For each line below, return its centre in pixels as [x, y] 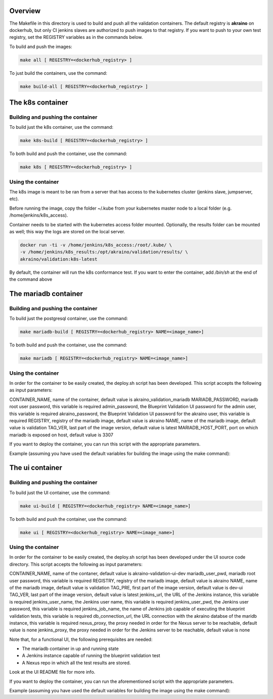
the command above [31, 279]
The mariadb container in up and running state [70, 648]
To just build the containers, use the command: [58, 73]
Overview [25, 11]
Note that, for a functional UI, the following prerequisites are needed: [81, 639]
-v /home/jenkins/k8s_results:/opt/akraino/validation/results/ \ [104, 252]
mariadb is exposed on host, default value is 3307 [61, 435]
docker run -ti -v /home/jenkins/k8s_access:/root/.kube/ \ [96, 245]
